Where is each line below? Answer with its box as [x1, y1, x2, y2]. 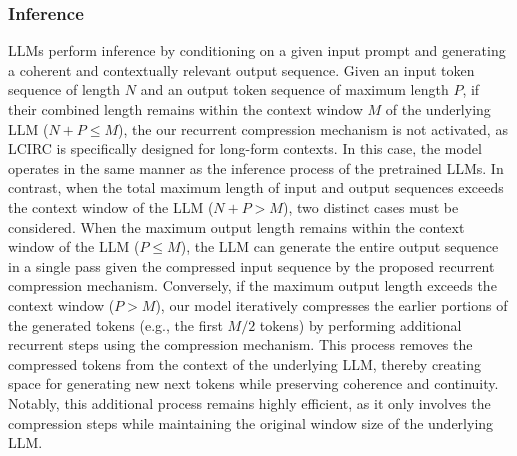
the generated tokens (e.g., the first [8, 314, 223, 335]
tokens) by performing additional [259, 314, 462, 335]
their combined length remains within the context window [8, 99, 363, 119]
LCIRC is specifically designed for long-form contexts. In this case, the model [8, 138, 482, 159]
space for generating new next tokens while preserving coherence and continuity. [8, 373, 499, 394]
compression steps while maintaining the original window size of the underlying [8, 412, 494, 433]
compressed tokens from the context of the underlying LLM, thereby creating [8, 353, 481, 374]
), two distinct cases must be [282, 196, 459, 217]
